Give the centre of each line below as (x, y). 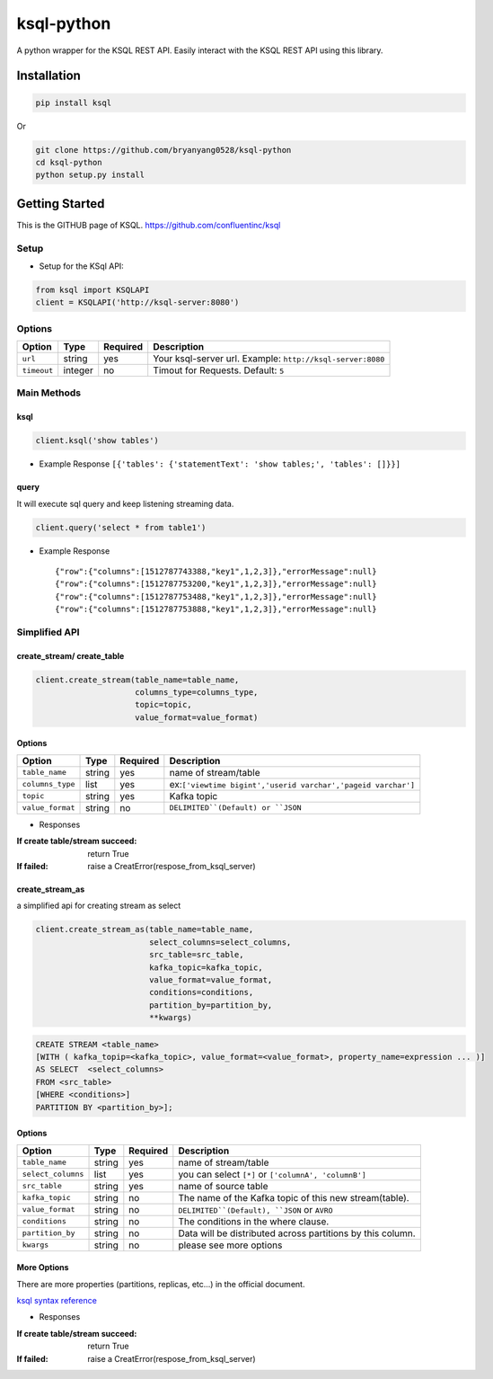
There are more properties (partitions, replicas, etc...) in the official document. (161, 1284)
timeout (38, 370)
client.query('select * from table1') (121, 527)
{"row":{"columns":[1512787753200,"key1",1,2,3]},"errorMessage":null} (216, 584)
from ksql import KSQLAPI (92, 289)
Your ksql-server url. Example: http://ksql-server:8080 (269, 359)
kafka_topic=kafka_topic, (206, 967)
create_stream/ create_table (70, 655)
